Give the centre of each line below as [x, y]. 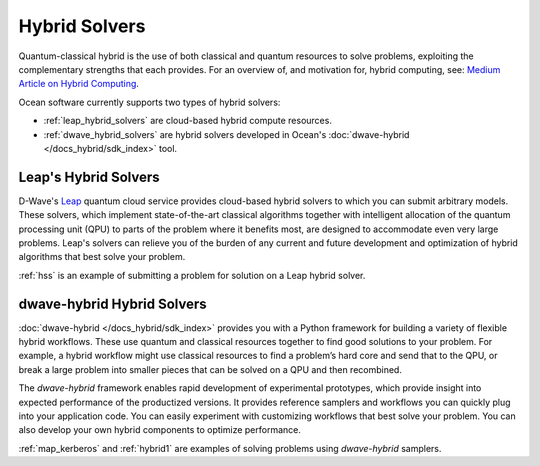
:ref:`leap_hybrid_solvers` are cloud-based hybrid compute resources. [187, 121]
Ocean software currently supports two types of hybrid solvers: [149, 102]
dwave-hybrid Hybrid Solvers [112, 303]
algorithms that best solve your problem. [102, 257]
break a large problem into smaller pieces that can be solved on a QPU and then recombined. [210, 369]
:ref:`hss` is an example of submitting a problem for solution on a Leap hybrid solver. [192, 275]
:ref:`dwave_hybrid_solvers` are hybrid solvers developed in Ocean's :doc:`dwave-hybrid [226, 134]
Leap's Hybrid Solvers [89, 176]
